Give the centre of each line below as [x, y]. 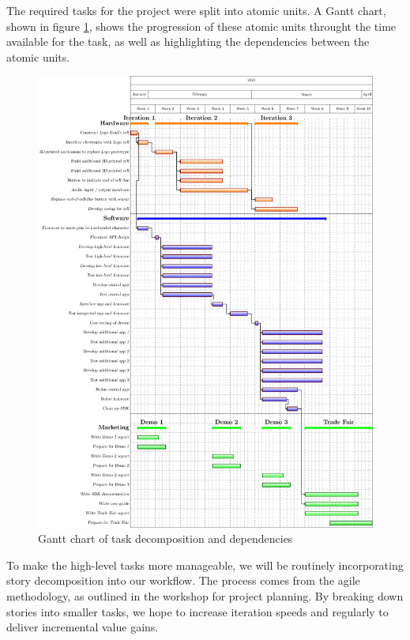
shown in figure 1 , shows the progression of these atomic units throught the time [201, 26]
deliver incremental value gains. [83, 627]
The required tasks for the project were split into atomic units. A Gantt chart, [196, 10]
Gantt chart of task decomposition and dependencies [166, 538]
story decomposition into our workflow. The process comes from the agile [183, 580]
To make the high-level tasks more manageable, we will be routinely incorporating [205, 565]
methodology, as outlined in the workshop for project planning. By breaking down [205, 596]
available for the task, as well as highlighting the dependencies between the [188, 41]
